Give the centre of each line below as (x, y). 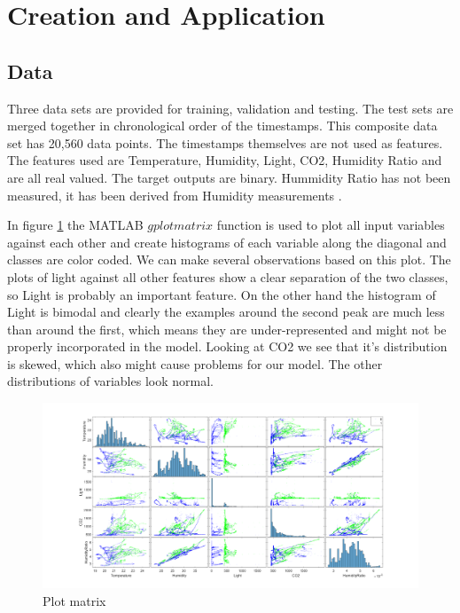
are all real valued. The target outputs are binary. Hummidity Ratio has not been (229, 177)
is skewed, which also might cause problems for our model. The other (195, 363)
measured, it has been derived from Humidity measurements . (175, 195)
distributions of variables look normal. (110, 381)
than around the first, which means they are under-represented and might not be (227, 329)
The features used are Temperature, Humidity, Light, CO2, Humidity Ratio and (225, 160)
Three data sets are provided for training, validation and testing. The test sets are (230, 108)
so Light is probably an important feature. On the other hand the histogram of (222, 294)
